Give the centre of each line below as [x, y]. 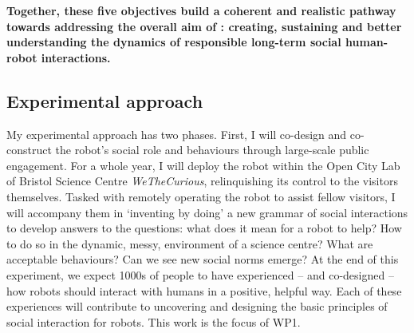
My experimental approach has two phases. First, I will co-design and [177, 134]
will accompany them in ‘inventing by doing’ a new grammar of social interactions [207, 212]
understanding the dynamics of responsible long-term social [174, 42]
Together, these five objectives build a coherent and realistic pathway [201, 10]
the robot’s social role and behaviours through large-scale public [212, 150]
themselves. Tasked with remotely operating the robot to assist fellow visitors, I [201, 196]
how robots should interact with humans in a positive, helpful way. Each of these [204, 290]
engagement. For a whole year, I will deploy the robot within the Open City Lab [203, 165]
